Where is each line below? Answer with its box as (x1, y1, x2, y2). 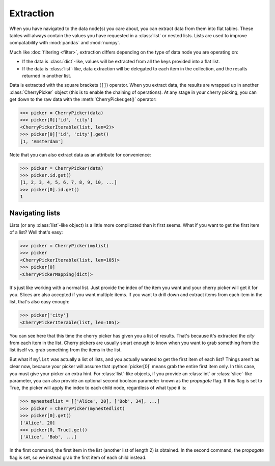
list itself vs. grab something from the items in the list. (9, 347, 122, 353)
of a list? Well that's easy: (9, 229, 63, 236)
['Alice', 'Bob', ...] (20, 434, 77, 440)
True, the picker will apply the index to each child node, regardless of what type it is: (9, 385, 187, 391)
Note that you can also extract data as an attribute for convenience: (9, 151, 151, 158)
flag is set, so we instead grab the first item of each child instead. (9, 454, 147, 460)
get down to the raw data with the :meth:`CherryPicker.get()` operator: (9, 96, 157, 102)
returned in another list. (22, 72, 71, 79)
